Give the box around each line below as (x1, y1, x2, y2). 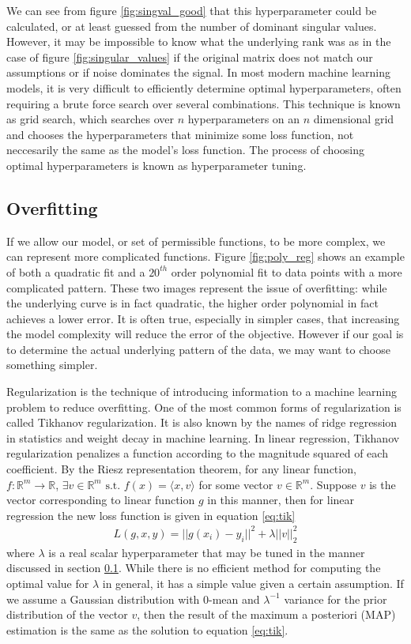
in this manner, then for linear (207, 491, 355, 508)
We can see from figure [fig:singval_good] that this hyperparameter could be (6, 2, 377, 18)
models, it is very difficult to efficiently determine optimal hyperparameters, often (6, 79, 402, 96)
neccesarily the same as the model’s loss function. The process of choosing (6, 141, 364, 158)
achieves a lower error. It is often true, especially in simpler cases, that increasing (6, 310, 400, 326)
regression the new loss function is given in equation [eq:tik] (6, 507, 296, 523)
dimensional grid (313, 111, 394, 127)
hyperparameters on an (187, 111, 300, 127)
